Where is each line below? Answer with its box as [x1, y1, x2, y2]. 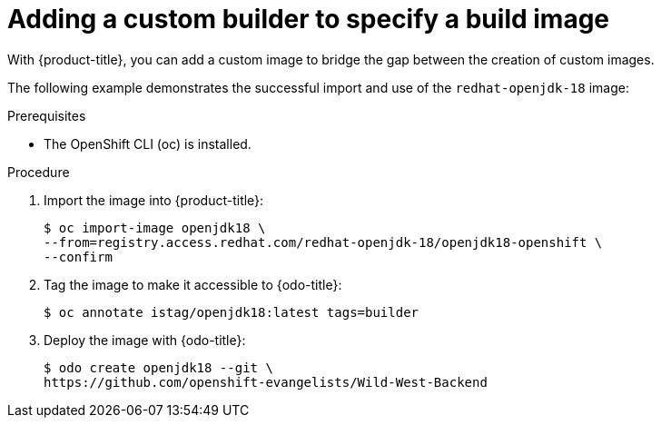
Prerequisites [7, 107, 86, 124]
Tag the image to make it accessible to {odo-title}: [44, 276, 342, 292]
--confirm [44, 249, 113, 264]
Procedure [7, 163, 70, 180]
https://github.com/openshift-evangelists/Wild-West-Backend [44, 374, 488, 390]
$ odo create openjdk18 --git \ [44, 360, 273, 375]
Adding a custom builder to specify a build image [7, 4, 610, 35]
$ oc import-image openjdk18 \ [44, 220, 266, 235]
